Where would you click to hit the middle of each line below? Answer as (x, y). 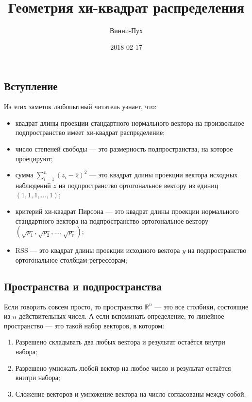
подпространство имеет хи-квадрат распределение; (90, 132)
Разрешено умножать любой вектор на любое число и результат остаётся (123, 368)
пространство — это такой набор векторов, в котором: (84, 325)
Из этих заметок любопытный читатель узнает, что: (80, 106)
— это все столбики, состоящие (202, 306)
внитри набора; (38, 377)
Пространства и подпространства (83, 286)
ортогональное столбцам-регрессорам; (71, 259)
